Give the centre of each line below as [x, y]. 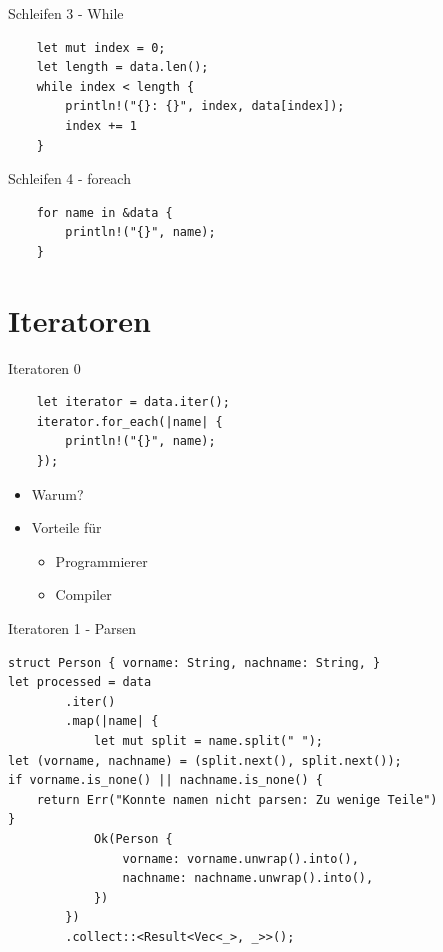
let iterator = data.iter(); [133, 402]
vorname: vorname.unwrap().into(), [240, 858]
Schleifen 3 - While [66, 13]
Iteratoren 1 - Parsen [72, 628]
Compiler [83, 594]
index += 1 [101, 125]
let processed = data [80, 682]
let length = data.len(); [122, 67]
